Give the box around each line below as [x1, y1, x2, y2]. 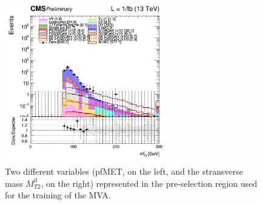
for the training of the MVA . [5, 189, 111, 201]
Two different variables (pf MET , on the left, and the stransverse [5, 165, 243, 178]
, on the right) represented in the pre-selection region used [41, 176, 258, 189]
